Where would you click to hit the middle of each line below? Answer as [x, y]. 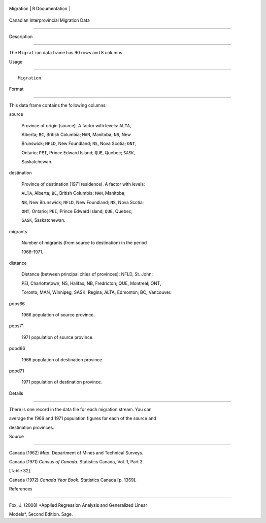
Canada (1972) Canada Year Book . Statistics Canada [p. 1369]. [73, 480]
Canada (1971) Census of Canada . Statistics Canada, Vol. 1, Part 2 [76, 462]
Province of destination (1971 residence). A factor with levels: [83, 184]
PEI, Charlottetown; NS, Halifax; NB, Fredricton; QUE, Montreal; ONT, [91, 283]
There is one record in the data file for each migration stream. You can [81, 410]
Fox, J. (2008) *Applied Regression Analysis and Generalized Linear [78, 505]
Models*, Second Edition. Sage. [41, 514]
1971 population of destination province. [62, 382]
